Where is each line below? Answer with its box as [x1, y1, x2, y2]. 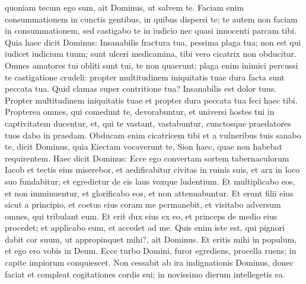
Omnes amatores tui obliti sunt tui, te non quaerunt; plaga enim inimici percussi [5, 59, 298, 71]
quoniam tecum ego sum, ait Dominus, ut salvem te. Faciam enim [5, 1, 244, 13]
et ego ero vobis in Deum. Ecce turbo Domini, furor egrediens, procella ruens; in [5, 244, 297, 257]
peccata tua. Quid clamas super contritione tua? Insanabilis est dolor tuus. [5, 82, 277, 95]
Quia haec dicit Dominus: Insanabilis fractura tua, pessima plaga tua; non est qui [5, 35, 301, 48]
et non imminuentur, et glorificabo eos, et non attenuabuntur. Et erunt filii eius [5, 186, 294, 199]
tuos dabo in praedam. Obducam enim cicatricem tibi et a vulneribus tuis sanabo [5, 128, 301, 141]
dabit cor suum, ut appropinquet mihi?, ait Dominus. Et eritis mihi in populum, [5, 233, 297, 245]
